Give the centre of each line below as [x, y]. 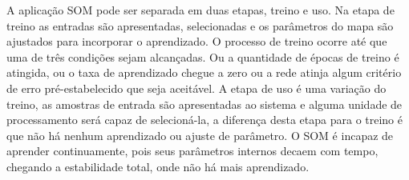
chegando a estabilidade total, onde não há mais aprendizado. [158, 166]
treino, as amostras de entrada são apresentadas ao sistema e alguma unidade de [204, 104]
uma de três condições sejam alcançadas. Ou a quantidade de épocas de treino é [203, 56]
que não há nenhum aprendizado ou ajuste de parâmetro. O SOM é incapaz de [200, 135]
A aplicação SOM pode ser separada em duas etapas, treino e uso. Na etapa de [200, 10]
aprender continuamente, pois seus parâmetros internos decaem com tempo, [192, 151]
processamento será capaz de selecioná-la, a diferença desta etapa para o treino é [205, 120]
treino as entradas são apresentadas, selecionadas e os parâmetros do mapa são [200, 25]
